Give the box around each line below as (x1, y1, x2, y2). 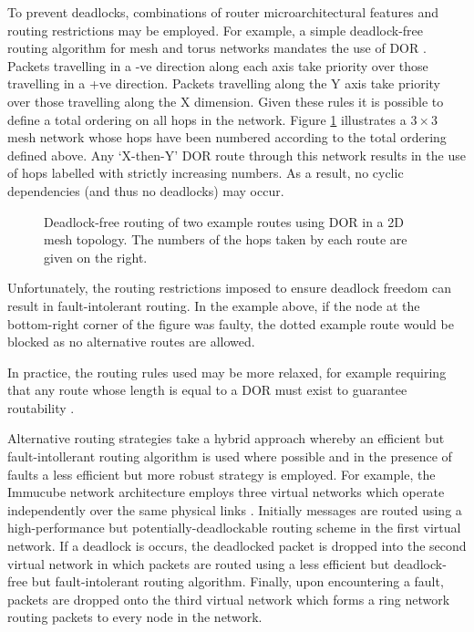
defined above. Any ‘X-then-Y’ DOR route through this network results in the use (7, 145, 466, 164)
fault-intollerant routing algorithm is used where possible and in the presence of (7, 447, 452, 466)
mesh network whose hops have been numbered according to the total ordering (7, 128, 447, 147)
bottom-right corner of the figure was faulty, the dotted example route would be (7, 314, 454, 333)
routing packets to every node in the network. (7, 607, 263, 627)
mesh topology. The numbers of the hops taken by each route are (44, 230, 407, 249)
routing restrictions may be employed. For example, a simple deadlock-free (7, 20, 423, 39)
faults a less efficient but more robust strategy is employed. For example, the (7, 464, 436, 483)
